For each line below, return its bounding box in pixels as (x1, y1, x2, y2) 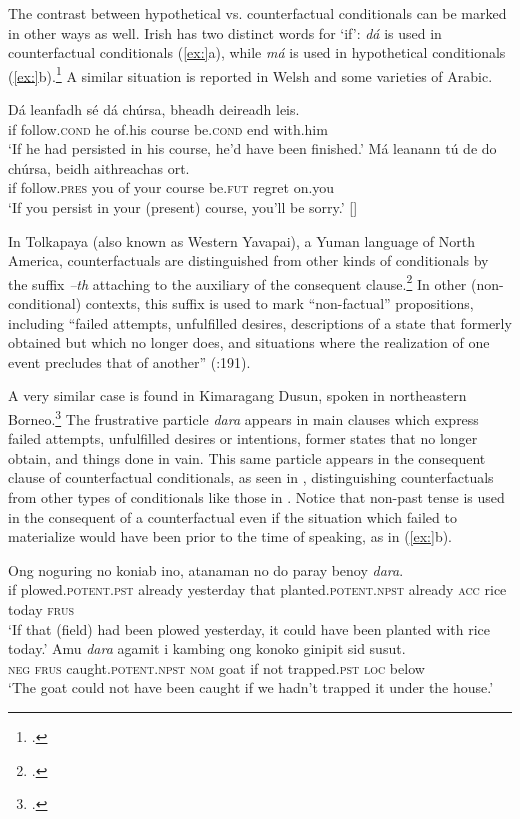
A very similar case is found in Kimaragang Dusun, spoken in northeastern (8, 385, 467, 406)
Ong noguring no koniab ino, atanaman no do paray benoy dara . (8, 559, 404, 580)
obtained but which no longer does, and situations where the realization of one (8, 332, 490, 353)
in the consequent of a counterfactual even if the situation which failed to (8, 506, 457, 527)
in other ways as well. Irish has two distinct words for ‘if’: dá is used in (8, 22, 442, 43)
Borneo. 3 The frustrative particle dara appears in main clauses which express (8, 406, 479, 429)
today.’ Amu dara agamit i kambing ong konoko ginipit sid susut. (8, 638, 406, 659)
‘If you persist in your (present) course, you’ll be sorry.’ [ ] (8, 197, 358, 217)
